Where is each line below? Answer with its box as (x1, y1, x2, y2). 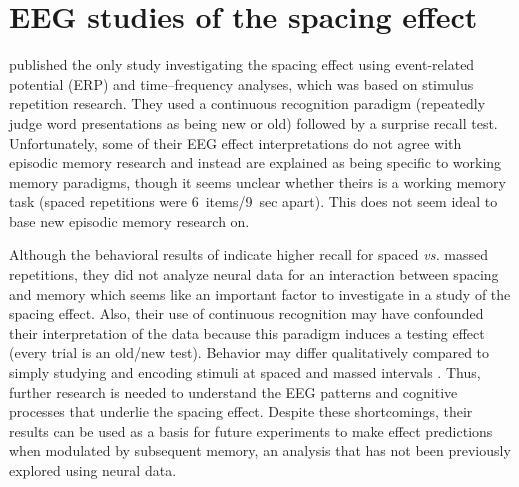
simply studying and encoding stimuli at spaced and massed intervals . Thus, (9, 362, 481, 383)
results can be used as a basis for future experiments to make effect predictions (9, 420, 493, 441)
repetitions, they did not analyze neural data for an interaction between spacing (9, 264, 499, 285)
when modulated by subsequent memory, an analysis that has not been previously (9, 440, 511, 461)
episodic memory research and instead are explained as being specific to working (9, 152, 502, 173)
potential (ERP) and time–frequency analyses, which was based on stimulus (9, 73, 474, 94)
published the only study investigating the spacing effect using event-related (9, 54, 475, 75)
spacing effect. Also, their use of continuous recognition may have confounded (9, 303, 484, 324)
